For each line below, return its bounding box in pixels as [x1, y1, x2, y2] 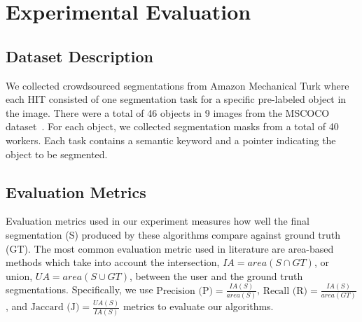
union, [6, 268, 33, 283]
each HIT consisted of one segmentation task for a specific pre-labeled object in [6, 92, 347, 106]
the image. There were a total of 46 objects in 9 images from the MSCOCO [6, 105, 330, 120]
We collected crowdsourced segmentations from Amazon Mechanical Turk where [6, 78, 349, 92]
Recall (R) [263, 286, 307, 296]
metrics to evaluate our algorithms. [123, 299, 274, 314]
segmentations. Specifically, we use [6, 282, 153, 297]
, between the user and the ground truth [130, 268, 303, 283]
